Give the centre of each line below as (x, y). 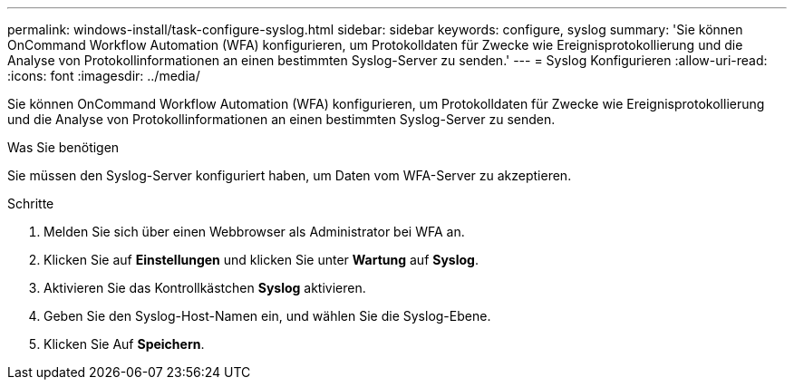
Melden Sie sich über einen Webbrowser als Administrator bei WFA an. (254, 232)
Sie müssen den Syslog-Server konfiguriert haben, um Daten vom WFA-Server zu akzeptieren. (290, 175)
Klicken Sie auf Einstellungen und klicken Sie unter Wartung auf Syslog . (261, 260)
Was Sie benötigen (63, 147)
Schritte (31, 203)
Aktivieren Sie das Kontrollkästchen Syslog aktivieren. (205, 288)
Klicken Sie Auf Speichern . (124, 344)
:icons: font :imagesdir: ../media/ (104, 76)
